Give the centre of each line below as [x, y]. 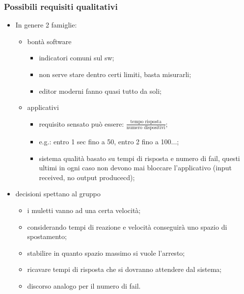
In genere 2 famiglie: [46, 25]
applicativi [43, 107]
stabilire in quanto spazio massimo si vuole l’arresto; [106, 253]
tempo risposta [146, 122]
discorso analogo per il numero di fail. [84, 286]
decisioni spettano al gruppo [58, 194]
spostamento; [47, 236]
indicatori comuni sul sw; [77, 58]
